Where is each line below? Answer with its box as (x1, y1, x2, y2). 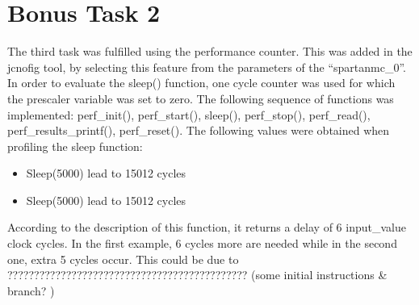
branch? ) (7, 282, 55, 299)
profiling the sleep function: (7, 137, 143, 154)
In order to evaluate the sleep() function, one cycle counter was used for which (7, 74, 396, 91)
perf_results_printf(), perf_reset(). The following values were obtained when (7, 122, 390, 139)
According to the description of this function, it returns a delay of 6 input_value (7, 219, 406, 236)
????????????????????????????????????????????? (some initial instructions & (7, 266, 388, 283)
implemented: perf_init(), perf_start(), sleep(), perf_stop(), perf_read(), (7, 106, 371, 123)
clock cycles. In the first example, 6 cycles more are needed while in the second (7, 235, 397, 252)
